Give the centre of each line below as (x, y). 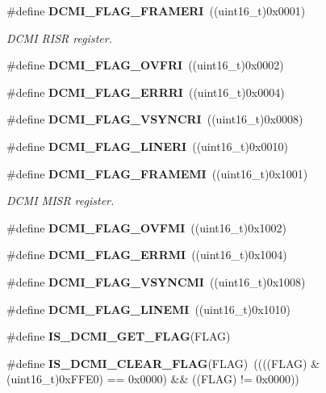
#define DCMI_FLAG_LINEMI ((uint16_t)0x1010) (149, 309)
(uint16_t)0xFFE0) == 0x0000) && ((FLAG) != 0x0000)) (153, 379)
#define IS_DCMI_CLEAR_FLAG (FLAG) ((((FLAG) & (163, 363)
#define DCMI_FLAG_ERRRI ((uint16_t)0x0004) (146, 92)
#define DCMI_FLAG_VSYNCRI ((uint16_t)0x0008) (155, 119)
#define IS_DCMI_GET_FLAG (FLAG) (119, 336)
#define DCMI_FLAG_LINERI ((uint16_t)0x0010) (147, 146)
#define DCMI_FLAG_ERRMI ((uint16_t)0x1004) (147, 255)
